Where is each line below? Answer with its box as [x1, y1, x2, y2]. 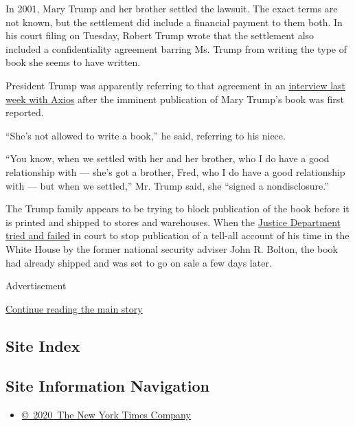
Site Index [5, 335, 80, 356]
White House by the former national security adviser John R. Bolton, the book [5, 241, 338, 256]
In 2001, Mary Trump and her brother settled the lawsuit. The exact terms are [5, 1, 338, 15]
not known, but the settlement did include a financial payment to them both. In [5, 14, 343, 29]
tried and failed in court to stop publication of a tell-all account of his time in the [5, 228, 350, 243]
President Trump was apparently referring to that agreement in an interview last [5, 78, 346, 92]
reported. [5, 105, 44, 120]
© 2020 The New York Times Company [21, 407, 191, 422]
